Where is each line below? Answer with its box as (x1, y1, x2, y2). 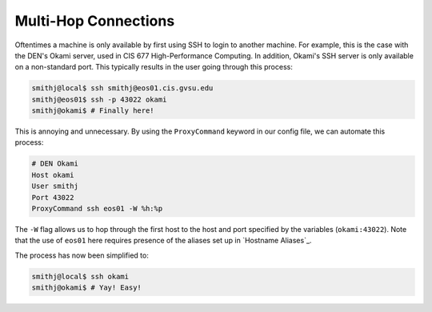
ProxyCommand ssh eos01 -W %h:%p (31, 204, 163, 214)
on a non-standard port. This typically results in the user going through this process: (14, 62, 294, 72)
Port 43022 (31, 193, 74, 202)
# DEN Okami (31, 159, 79, 168)
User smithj (31, 182, 79, 191)
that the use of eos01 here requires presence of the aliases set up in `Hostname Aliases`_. (14, 236, 312, 246)
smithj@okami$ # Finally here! (31, 106, 155, 115)
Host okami (31, 170, 74, 179)
